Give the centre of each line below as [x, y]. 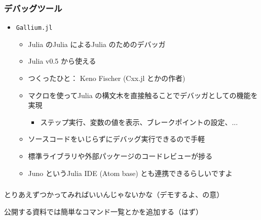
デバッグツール [33, 8]
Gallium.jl [34, 28]
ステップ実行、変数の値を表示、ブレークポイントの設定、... [139, 122]
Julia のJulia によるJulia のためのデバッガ [97, 44]
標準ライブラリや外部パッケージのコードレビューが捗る [120, 156]
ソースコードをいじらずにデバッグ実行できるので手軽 [117, 139]
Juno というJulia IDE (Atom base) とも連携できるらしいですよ [130, 173]
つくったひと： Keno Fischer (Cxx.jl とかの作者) [107, 78]
